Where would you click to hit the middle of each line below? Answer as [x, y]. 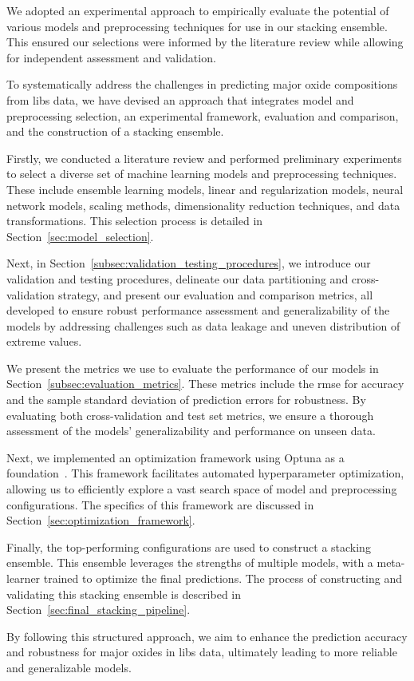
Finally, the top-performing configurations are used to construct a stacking [189, 546]
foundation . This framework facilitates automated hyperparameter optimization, [205, 473]
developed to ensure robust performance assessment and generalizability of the [198, 310]
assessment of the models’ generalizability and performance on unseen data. [191, 431]
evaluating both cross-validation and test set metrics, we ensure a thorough [190, 415]
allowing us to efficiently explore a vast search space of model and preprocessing [202, 489]
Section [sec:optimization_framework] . [101, 520]
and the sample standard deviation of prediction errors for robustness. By [186, 400]
